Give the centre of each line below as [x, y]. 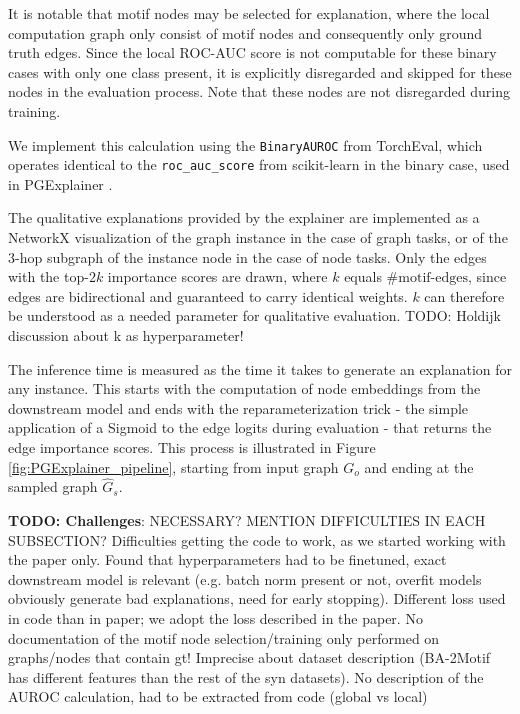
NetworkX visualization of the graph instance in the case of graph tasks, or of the [258, 237]
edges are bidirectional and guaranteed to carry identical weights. [208, 295]
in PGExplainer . [60, 183]
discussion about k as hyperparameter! [126, 335]
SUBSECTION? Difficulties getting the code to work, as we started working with [257, 539]
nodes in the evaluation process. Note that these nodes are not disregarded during [259, 91]
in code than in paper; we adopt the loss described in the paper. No [215, 617]
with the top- [48, 276]
